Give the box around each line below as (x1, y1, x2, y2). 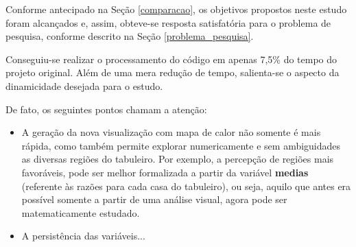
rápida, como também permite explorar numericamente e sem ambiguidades (21, 138, 341, 152)
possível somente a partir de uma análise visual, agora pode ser (21, 192, 287, 207)
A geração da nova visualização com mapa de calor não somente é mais (21, 125, 321, 139)
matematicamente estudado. (21, 205, 140, 220)
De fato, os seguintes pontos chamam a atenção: (5, 102, 207, 116)
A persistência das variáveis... (21, 228, 145, 243)
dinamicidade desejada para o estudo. (5, 78, 163, 93)
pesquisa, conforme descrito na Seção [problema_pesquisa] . (5, 29, 254, 43)
